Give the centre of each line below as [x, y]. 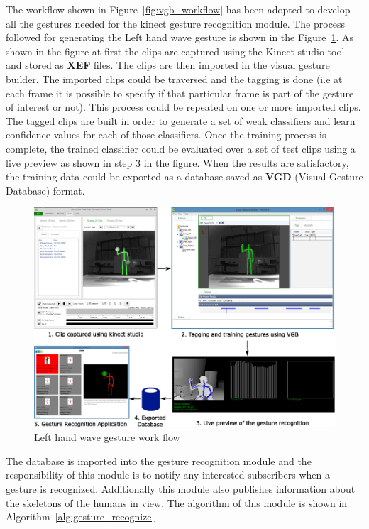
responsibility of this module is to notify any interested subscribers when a [168, 475]
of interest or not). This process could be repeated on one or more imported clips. [183, 107]
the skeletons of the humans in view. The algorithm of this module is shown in [177, 502]
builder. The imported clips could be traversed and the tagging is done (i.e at [174, 78]
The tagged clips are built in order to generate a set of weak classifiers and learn [181, 120]
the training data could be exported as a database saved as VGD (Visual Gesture [184, 176]
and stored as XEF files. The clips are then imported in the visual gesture [168, 65]
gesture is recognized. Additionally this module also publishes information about [181, 488]
